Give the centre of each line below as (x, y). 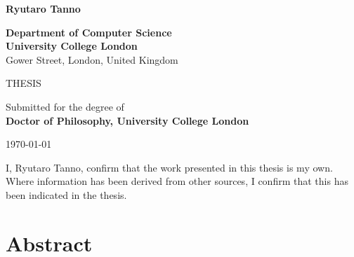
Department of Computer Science (89, 32)
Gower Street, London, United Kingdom (92, 59)
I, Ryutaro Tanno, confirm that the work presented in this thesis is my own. (169, 167)
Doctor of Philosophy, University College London (127, 120)
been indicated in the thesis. (66, 194)
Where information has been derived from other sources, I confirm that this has (177, 181)
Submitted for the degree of (65, 106)
